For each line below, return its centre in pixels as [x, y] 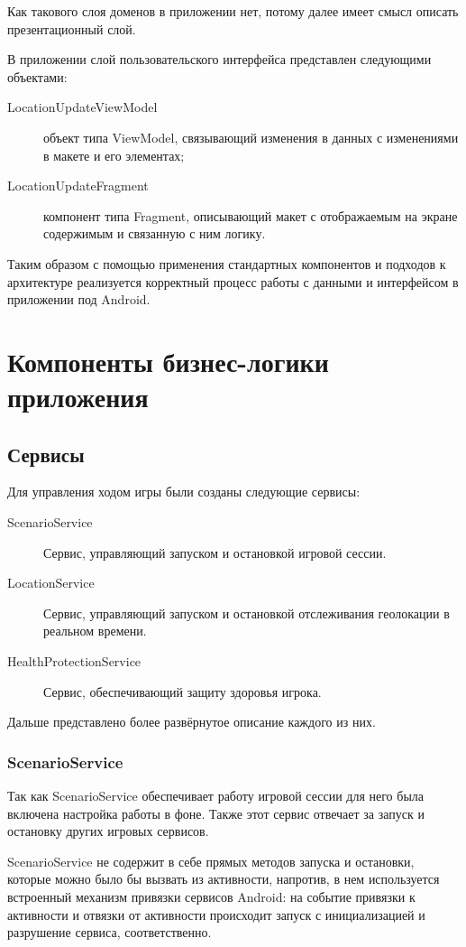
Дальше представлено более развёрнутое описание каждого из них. [192, 722]
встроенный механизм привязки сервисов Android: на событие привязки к [211, 897]
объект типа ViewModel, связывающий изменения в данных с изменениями [251, 137]
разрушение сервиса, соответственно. [110, 932]
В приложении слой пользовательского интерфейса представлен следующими [219, 59]
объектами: [37, 76]
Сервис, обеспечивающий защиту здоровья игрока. [183, 691]
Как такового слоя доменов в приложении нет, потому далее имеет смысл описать [233, 11]
